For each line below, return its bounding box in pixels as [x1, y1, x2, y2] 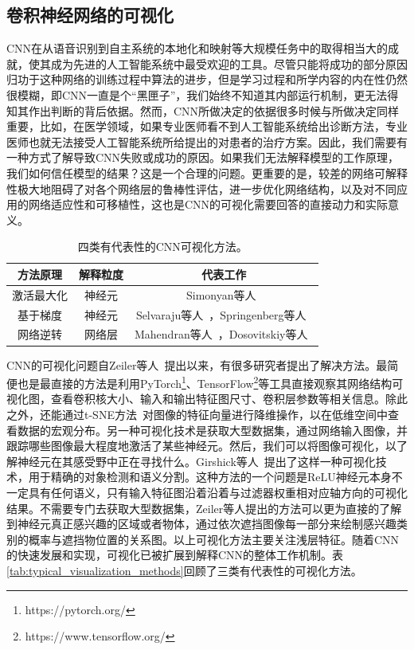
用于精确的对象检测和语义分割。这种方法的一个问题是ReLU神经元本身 [28, 468, 392, 485]
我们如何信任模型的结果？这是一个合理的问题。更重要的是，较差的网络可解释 [6, 164, 408, 181]
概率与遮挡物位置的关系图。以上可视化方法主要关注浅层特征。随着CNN [28, 531, 400, 547]
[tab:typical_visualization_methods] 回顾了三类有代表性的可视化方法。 [6, 562, 362, 578]
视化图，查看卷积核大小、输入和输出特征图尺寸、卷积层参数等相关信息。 [6, 390, 385, 407]
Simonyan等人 [186, 286, 256, 303]
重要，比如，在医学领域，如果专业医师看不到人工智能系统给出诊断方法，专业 [6, 118, 408, 135]
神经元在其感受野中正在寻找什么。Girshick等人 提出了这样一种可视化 [17, 452, 376, 469]
